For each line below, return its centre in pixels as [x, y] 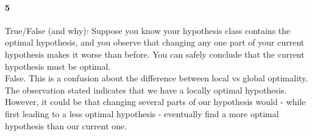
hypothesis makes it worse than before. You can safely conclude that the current [155, 54]
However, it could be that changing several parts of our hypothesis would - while [155, 102]
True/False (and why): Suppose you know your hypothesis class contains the [148, 30]
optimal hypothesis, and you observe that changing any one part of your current [155, 42]
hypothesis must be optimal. [58, 66]
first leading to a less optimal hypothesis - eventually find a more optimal [142, 113]
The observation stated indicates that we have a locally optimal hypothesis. [146, 90]
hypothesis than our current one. [66, 125]
